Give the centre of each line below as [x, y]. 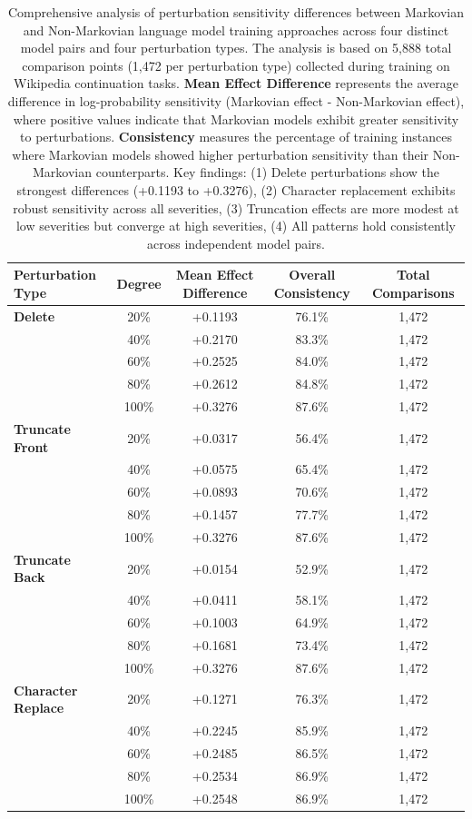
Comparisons [413, 292]
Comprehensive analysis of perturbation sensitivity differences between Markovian [236, 12]
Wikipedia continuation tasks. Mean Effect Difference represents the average [236, 83]
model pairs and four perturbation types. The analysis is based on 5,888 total [236, 48]
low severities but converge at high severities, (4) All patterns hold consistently [236, 226]
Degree [139, 284]
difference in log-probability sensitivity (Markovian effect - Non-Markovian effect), [236, 100]
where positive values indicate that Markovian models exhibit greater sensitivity [236, 118]
